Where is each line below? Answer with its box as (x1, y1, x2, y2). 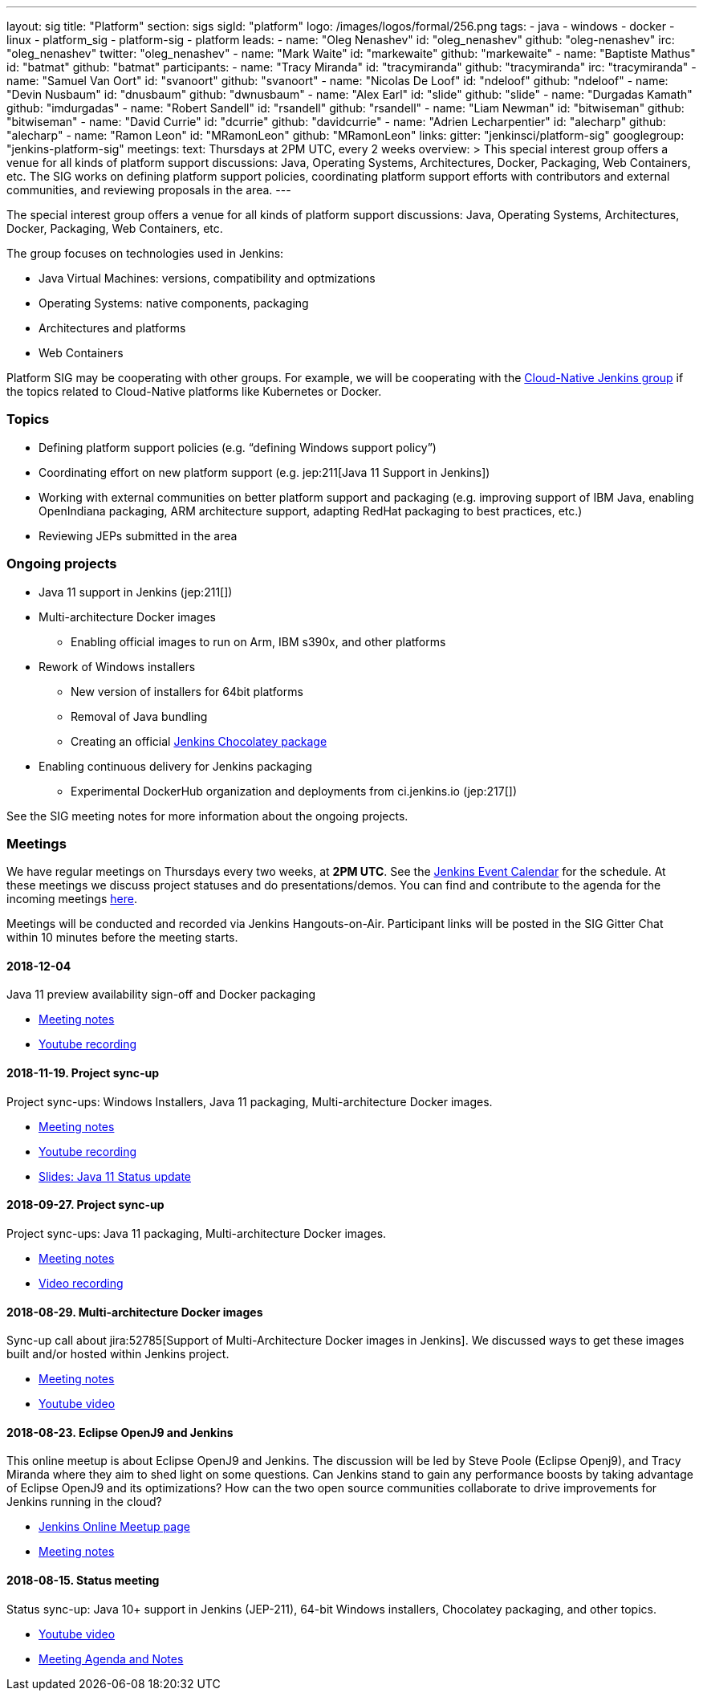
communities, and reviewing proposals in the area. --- (6, 183, 291, 197)
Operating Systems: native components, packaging (39, 296, 309, 310)
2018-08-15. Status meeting (6, 1573, 160, 1587)
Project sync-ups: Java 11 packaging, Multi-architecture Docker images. (6, 1226, 387, 1240)
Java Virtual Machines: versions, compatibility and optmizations (39, 271, 376, 285)
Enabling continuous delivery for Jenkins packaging (39, 759, 312, 773)
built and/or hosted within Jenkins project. (6, 1347, 230, 1361)
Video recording (39, 1276, 124, 1290)
